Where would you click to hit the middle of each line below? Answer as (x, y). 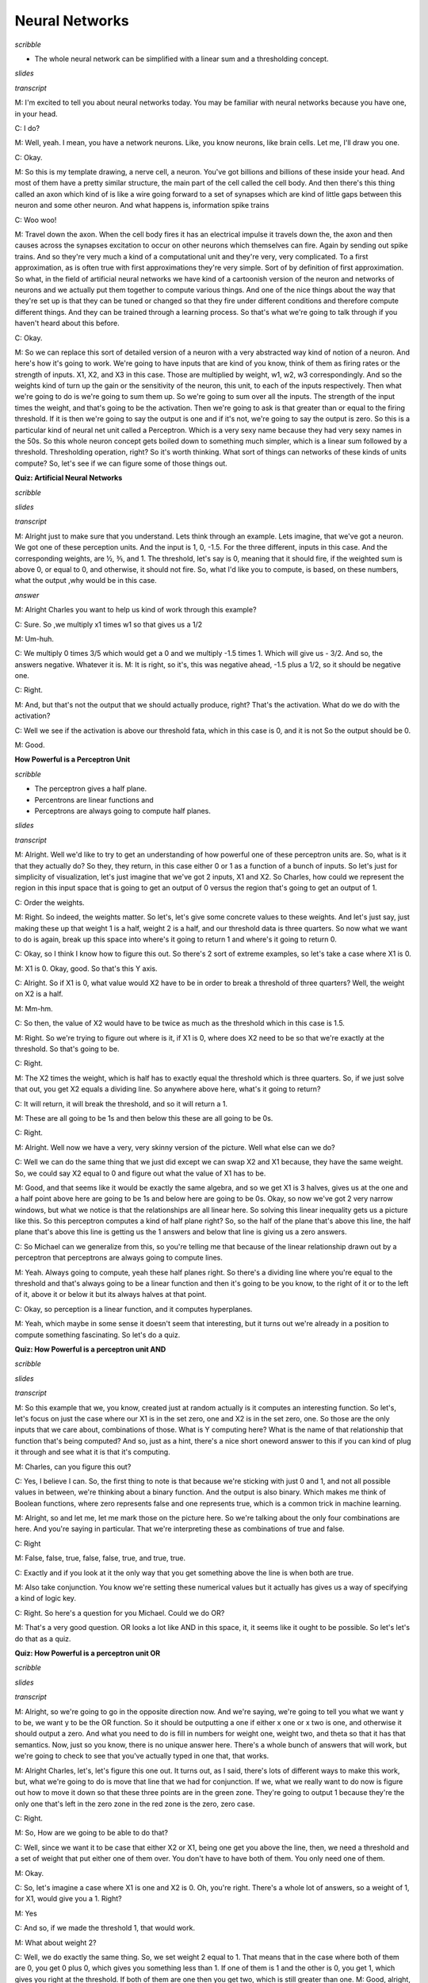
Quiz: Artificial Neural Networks (69, 478)
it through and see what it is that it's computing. (92, 1452)
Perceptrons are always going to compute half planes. (123, 811)
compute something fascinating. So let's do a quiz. (97, 1335)
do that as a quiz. (43, 1639)
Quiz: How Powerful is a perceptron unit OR (88, 1653)
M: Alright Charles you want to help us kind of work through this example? (136, 610)
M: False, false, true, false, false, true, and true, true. (100, 1558)
